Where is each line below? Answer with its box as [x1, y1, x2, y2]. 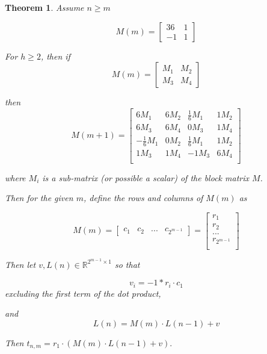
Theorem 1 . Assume [5, 1, 84, 13]
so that [114, 258, 140, 270]
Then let [5, 258, 36, 270]
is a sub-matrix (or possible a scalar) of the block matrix [42, 171, 249, 184]
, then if [40, 49, 70, 62]
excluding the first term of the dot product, [5, 287, 161, 299]
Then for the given [5, 191, 73, 204]
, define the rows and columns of [83, 191, 203, 204]
